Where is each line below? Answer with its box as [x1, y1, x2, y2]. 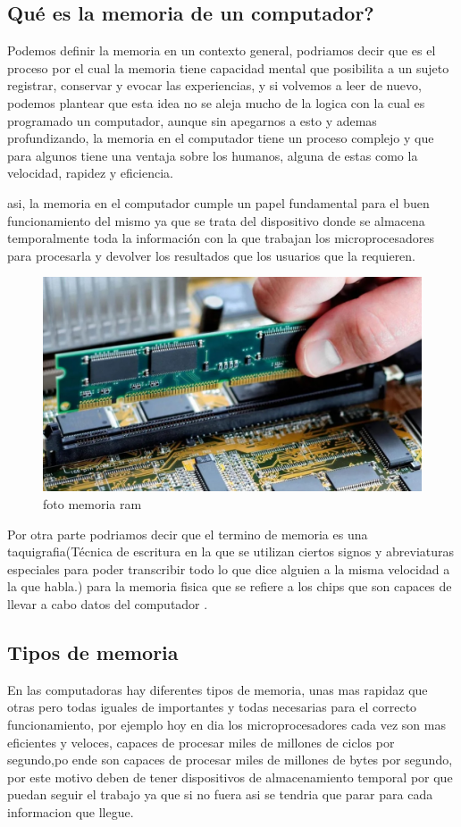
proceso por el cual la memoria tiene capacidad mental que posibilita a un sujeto [7, 58, 449, 77]
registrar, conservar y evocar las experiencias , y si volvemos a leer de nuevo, [7, 76, 422, 95]
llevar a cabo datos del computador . [7, 595, 208, 614]
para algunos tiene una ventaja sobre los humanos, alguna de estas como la [7, 146, 418, 164]
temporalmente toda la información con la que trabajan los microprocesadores [7, 229, 435, 247]
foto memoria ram [43, 495, 142, 514]
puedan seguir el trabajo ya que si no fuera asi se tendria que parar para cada [7, 785, 433, 804]
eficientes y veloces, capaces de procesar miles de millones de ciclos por [7, 732, 395, 751]
